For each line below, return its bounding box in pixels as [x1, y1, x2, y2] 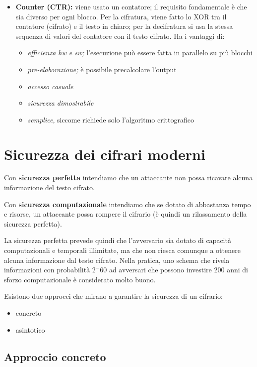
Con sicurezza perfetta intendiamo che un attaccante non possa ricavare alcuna [4, 172, 253, 183]
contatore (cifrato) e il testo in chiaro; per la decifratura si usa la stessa [15, 21, 233, 31]
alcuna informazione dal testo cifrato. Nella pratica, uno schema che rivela [4, 254, 230, 265]
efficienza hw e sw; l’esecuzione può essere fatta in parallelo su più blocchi [27, 47, 253, 58]
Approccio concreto [4, 349, 106, 364]
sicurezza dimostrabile [27, 98, 94, 108]
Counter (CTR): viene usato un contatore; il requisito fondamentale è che [15, 1, 247, 11]
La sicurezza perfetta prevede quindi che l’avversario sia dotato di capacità [4, 235, 231, 245]
